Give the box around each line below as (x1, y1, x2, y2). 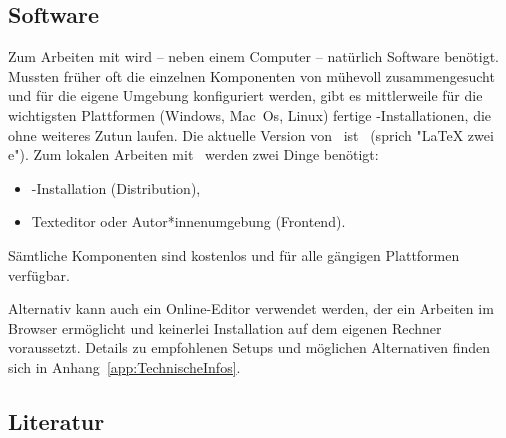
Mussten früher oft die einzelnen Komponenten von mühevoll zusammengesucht (8, 65, 495, 86)
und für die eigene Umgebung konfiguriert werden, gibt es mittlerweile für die (8, 85, 483, 106)
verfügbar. (8, 264, 70, 285)
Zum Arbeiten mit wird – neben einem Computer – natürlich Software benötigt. (8, 46, 499, 67)
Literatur (8, 405, 105, 436)
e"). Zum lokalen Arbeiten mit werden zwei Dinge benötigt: (8, 144, 379, 165)
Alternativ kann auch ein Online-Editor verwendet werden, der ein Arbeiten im (8, 298, 494, 319)
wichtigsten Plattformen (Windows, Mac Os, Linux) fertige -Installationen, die (8, 104, 492, 125)
